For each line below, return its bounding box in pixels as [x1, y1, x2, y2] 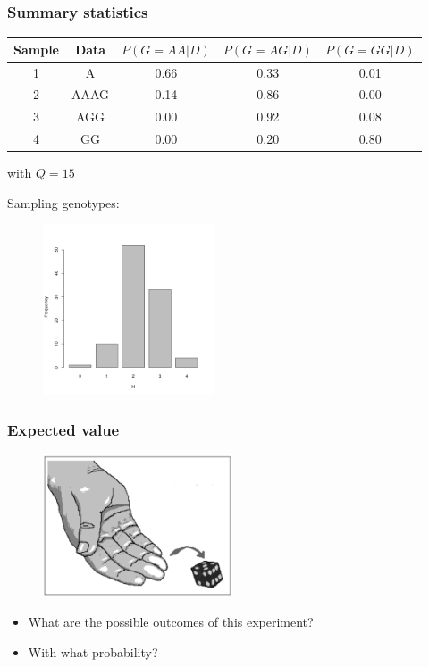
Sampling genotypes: [7, 193, 120, 212]
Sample [13, 39, 59, 58]
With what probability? [28, 642, 158, 661]
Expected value [7, 418, 120, 440]
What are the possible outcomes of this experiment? [28, 612, 314, 630]
